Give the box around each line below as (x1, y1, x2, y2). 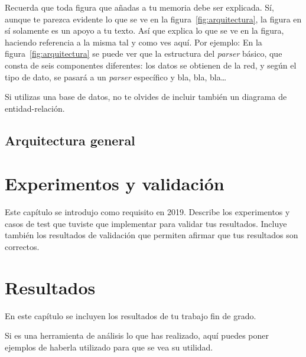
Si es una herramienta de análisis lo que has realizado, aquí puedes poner (5, 329, 269, 342)
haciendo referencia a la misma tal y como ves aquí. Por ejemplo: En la (5, 35, 262, 48)
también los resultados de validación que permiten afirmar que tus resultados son (5, 229, 298, 241)
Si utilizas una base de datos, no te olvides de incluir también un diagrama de (5, 90, 287, 103)
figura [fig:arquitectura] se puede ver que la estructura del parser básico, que (5, 47, 282, 60)
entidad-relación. (5, 102, 65, 114)
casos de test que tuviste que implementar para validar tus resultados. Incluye (5, 217, 287, 229)
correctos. (5, 241, 40, 253)
